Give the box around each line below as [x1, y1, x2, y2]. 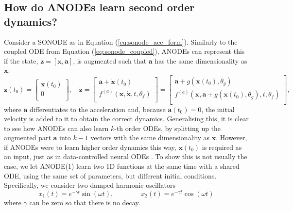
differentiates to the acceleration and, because [29, 104, 166, 114]
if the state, [4, 55, 38, 65]
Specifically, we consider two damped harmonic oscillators [4, 180, 176, 190]
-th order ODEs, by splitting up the [114, 123, 221, 133]
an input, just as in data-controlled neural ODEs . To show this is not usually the [4, 151, 247, 162]
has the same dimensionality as [155, 55, 247, 65]
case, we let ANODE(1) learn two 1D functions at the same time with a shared [4, 161, 240, 171]
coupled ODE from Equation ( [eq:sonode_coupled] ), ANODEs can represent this [4, 46, 245, 56]
